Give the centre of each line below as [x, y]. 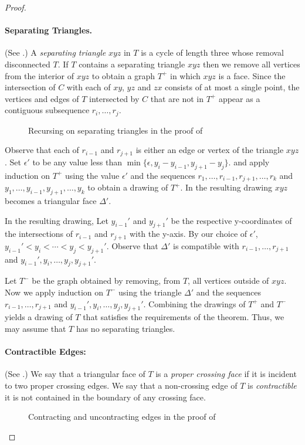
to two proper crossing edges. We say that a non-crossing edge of [121, 385]
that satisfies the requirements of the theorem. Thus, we [184, 317]
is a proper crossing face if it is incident [226, 374]
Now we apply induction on [54, 292]
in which [185, 75]
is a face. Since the [252, 75]
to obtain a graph [123, 75]
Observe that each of [42, 150]
